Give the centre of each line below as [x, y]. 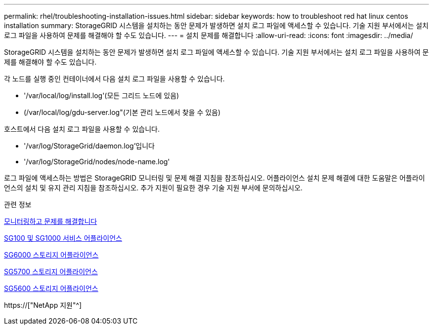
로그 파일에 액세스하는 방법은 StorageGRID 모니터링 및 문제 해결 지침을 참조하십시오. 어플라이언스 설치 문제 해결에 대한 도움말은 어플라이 [215, 178]
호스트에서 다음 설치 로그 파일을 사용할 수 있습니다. [82, 129]
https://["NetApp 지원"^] [43, 305]
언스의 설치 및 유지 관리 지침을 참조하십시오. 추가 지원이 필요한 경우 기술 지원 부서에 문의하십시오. [153, 188]
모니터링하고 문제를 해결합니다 [51, 221]
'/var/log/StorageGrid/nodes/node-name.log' [97, 162]
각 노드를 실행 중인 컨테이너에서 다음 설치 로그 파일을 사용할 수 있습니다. [114, 79]
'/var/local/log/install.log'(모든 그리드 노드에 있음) [102, 95]
